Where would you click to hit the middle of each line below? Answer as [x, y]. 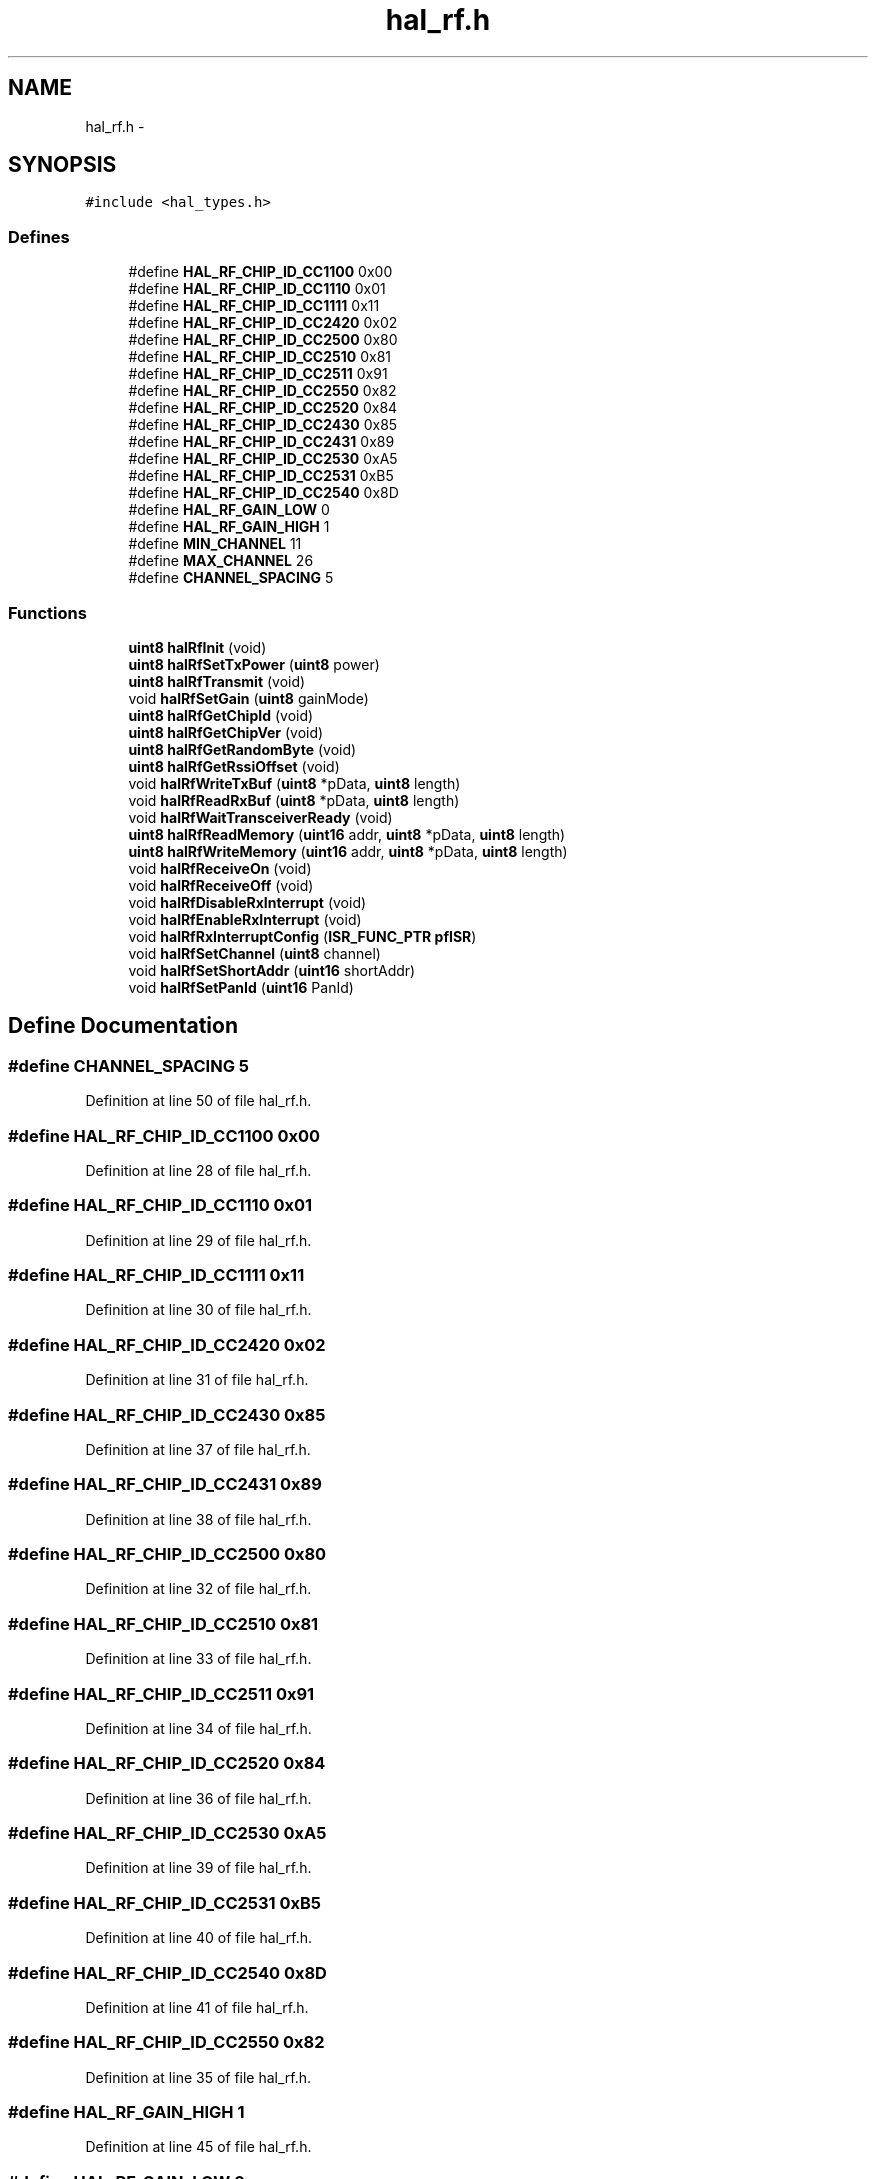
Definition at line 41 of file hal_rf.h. [197, 2007]
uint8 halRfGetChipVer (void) [226, 732]
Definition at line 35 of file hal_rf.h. [198, 2077]
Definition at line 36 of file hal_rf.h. [198, 1798]
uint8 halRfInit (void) [197, 647]
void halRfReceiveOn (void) [220, 868]
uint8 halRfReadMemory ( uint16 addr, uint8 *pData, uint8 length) [347, 834]
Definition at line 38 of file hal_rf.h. [198, 1519]
